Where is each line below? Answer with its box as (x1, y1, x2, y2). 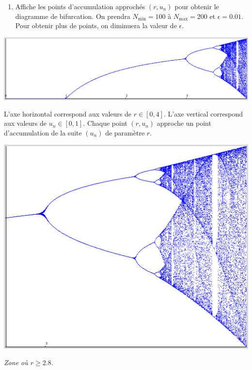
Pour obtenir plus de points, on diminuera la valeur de (15, 20, 177, 31)
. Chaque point (83, 118, 127, 128)
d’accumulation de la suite (4, 128, 82, 137)
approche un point (157, 118, 211, 128)
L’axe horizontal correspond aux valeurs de (4, 108, 132, 118)
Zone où (4, 357, 28, 368)
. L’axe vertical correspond (164, 108, 243, 118)
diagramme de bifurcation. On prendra (15, 11, 130, 21)
